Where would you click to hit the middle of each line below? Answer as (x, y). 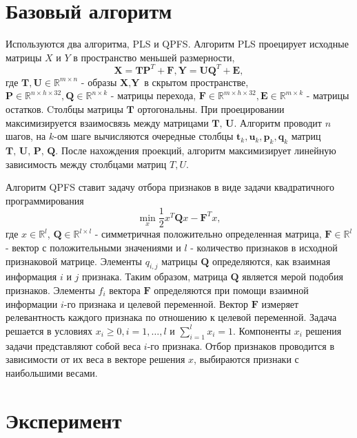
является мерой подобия (293, 277)
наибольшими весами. (52, 372)
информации (32, 303)
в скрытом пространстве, (196, 82)
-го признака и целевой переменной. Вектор (156, 303)
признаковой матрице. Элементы (74, 261)
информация (31, 277)
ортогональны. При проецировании (211, 109)
